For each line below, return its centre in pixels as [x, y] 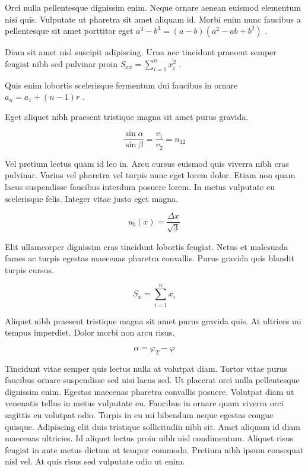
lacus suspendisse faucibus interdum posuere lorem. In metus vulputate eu [140, 187]
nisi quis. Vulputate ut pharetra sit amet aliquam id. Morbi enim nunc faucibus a [153, 19]
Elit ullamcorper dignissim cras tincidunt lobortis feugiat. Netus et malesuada [147, 246]
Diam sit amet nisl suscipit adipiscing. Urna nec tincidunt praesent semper [141, 52]
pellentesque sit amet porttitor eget [69, 31]
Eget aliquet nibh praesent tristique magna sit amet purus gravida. [127, 116]
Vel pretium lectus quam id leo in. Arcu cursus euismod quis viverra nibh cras [147, 163]
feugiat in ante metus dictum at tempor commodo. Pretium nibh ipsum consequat [154, 449]
